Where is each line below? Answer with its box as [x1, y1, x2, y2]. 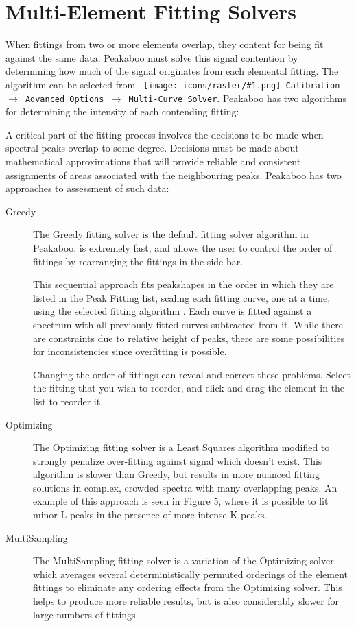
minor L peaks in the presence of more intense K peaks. [33, 507, 268, 522]
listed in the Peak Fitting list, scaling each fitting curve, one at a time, [33, 290, 331, 304]
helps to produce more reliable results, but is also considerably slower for [33, 594, 340, 608]
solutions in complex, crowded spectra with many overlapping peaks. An [33, 480, 337, 494]
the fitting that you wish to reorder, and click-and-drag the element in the [33, 381, 345, 395]
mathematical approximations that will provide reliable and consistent [5, 154, 301, 168]
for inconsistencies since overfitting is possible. [33, 344, 227, 359]
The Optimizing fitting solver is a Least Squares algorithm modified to [33, 440, 330, 455]
